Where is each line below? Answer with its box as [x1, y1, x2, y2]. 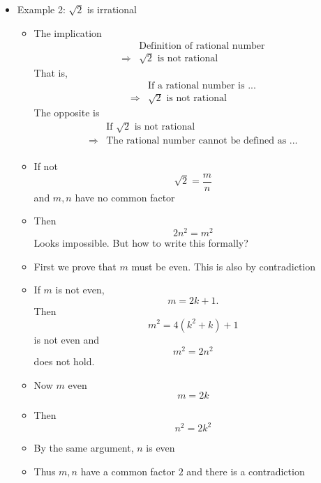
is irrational [87, 2, 137, 16]
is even [146, 440, 175, 455]
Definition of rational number [139, 41, 265, 52]
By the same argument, [33, 440, 134, 455]
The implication [33, 25, 102, 40]
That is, [33, 65, 68, 79]
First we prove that [33, 259, 117, 273]
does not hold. [33, 354, 95, 369]
